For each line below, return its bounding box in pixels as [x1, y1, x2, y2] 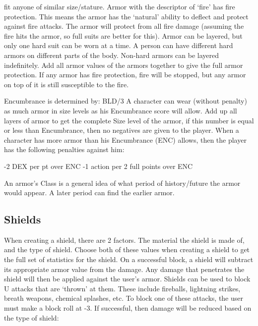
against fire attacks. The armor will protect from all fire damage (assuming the [4, 21, 244, 31]
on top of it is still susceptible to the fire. [4, 79, 129, 89]
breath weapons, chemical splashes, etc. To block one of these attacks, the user [4, 293, 243, 303]
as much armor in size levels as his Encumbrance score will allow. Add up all [4, 105, 237, 115]
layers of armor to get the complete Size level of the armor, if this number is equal [4, 115, 254, 125]
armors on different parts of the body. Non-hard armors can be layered [4, 50, 219, 60]
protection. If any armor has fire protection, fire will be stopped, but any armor [4, 69, 246, 80]
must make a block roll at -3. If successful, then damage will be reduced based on [4, 303, 252, 313]
